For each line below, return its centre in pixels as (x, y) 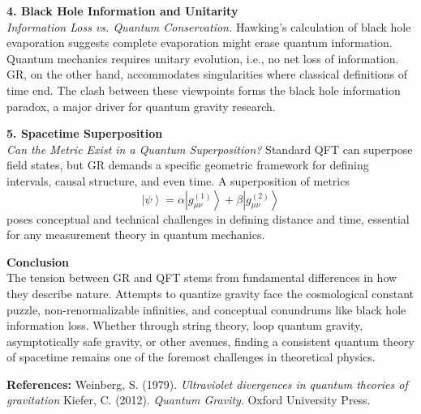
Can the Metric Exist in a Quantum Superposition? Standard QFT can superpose (210, 149)
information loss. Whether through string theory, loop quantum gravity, (185, 325)
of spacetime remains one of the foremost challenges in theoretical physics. (191, 357)
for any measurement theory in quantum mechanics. (136, 235)
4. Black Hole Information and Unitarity (122, 11)
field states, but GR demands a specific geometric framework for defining (188, 165)
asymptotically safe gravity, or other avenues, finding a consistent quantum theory (211, 341)
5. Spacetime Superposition (85, 133)
